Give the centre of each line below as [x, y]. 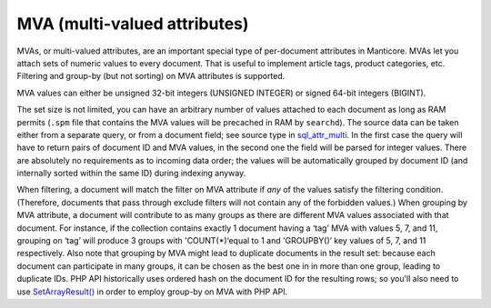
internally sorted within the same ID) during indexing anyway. [131, 174]
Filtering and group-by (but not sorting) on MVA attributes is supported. [151, 76]
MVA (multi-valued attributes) [133, 24]
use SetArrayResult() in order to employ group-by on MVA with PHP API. [152, 292]
